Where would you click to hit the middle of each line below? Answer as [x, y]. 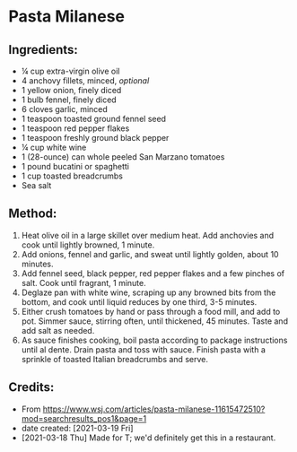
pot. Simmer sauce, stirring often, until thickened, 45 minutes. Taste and [155, 321]
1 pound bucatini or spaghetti [75, 166]
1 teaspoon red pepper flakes [75, 128]
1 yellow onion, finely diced [71, 90]
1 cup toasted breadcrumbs [72, 176]
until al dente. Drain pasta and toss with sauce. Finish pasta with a [143, 349]
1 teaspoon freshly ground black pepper [95, 138]
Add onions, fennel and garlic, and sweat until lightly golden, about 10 [150, 254]
